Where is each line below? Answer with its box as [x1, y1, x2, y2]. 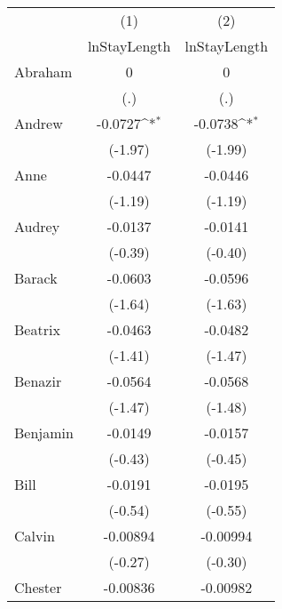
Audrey [14, 216, 60, 236]
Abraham [14, 61, 73, 82]
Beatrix [14, 319, 60, 340]
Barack [14, 268, 58, 288]
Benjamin [14, 422, 74, 443]
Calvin [14, 525, 55, 546]
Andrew [14, 113, 63, 133]
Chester [14, 577, 62, 597]
